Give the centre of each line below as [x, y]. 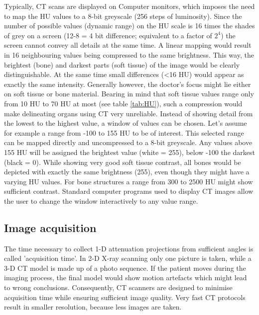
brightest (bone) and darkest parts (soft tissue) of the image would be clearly [122, 64]
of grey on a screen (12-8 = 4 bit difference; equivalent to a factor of [108, 35]
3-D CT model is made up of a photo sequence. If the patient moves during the [125, 268]
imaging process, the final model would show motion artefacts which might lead [126, 277]
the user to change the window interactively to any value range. [101, 200]
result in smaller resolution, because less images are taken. [93, 307]
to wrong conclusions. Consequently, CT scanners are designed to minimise [118, 287]
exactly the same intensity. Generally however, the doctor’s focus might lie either [128, 84]
